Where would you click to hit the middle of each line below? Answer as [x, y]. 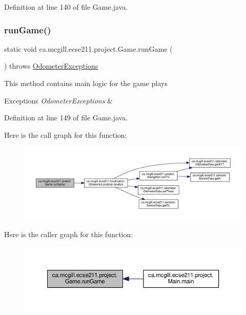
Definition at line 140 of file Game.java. [66, 7]
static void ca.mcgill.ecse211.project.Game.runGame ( [88, 48]
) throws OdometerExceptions [51, 66]
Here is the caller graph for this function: [69, 234]
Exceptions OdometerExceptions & [58, 100]
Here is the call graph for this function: [66, 134]
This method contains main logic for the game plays [86, 83]
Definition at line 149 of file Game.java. [66, 118]
